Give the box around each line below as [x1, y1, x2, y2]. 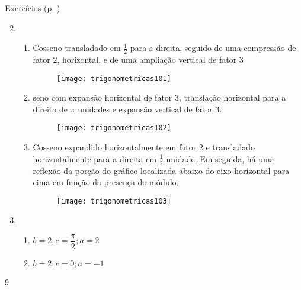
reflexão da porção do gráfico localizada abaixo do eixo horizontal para [33, 164, 290, 176]
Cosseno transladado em [33, 41, 121, 54]
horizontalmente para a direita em [33, 152, 157, 165]
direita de [33, 102, 68, 115]
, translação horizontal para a [178, 91, 286, 104]
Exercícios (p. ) [5, 2, 60, 14]
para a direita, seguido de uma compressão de [130, 41, 296, 54]
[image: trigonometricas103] [56, 196, 171, 205]
